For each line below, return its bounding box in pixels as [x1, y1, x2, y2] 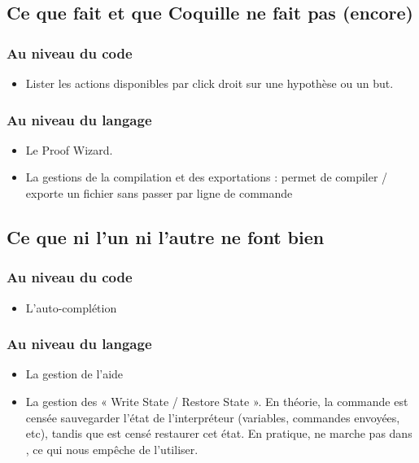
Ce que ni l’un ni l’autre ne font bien [7, 224, 325, 249]
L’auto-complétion [25, 299, 117, 316]
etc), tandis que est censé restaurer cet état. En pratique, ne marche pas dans [25, 425, 412, 442]
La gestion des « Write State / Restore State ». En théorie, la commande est [25, 393, 408, 409]
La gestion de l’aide [25, 365, 124, 382]
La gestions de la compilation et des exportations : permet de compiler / [25, 168, 388, 186]
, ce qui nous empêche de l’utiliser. [25, 440, 199, 457]
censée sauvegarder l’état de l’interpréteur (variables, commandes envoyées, [25, 408, 400, 426]
